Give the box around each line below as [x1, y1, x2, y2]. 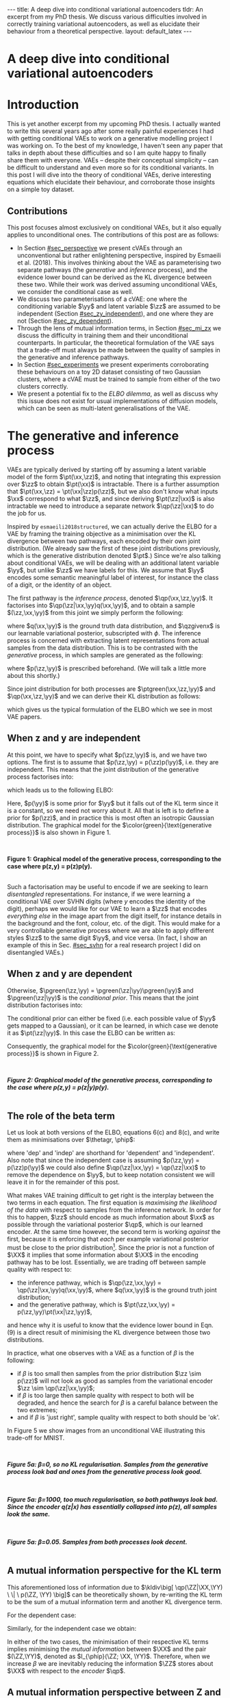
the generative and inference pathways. [16, 353, 130, 361]
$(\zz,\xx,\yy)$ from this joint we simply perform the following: [7, 608, 183, 616]
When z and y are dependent [7, 968, 133, 980]
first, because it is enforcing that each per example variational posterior [7, 1235, 209, 1244]
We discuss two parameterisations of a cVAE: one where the [16, 295, 188, 303]
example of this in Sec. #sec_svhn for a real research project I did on [7, 941, 201, 949]
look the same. [7, 1509, 51, 1518]
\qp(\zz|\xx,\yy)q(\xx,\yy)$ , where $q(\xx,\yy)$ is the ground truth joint [16, 1285, 217, 1294]
